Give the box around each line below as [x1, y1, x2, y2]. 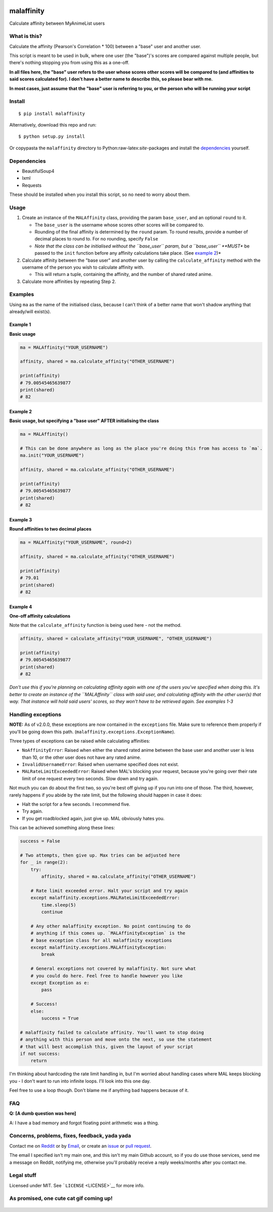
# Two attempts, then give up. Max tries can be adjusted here [20, 852, 180, 858]
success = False [20, 838, 61, 844]
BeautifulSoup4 [22, 168, 55, 174]
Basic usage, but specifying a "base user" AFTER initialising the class [9, 418, 159, 424]
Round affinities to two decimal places [9, 526, 92, 532]
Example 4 [9, 603, 32, 610]
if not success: [20, 1051, 61, 1057]
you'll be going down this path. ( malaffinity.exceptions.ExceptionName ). [9, 729, 175, 735]
